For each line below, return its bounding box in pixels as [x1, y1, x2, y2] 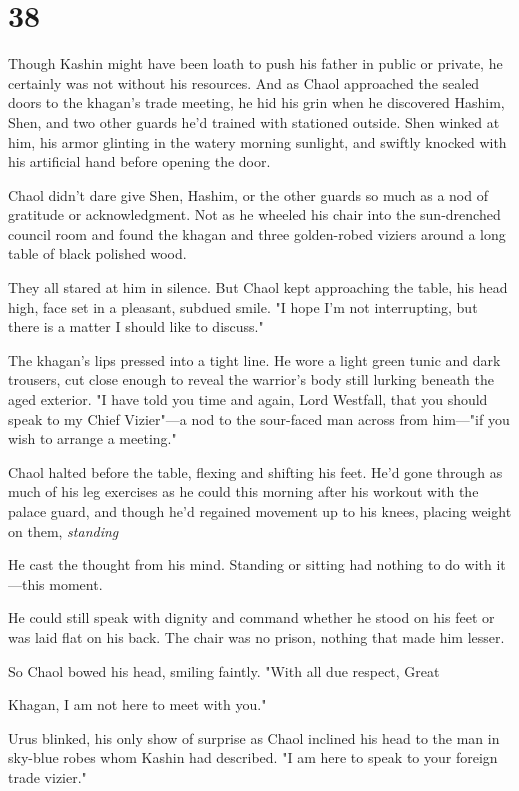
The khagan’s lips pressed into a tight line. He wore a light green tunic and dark [8, 349, 501, 370]
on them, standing [8, 520, 119, 541]
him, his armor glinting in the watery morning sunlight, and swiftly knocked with [8, 131, 507, 152]
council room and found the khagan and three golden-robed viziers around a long [8, 223, 506, 244]
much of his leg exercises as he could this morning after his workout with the [8, 481, 479, 502]
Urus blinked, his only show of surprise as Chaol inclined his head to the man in [8, 727, 500, 748]
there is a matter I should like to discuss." [8, 316, 264, 337]
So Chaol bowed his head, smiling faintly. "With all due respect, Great [8, 660, 440, 681]
